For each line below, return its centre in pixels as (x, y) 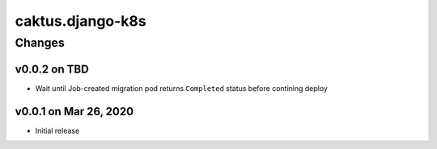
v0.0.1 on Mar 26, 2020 (74, 112)
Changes (40, 43)
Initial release (57, 130)
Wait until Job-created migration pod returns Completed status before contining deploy (181, 88)
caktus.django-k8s (81, 21)
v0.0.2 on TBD (52, 69)
